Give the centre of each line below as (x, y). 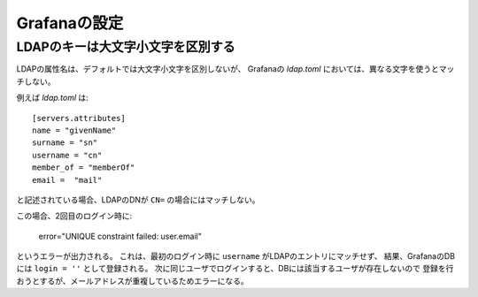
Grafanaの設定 (70, 23)
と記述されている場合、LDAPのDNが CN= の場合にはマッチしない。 (138, 200)
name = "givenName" (74, 130)
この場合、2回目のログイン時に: (74, 216)
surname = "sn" (65, 143)
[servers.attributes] (79, 118)
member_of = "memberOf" (84, 168)
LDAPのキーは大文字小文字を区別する (126, 47)
